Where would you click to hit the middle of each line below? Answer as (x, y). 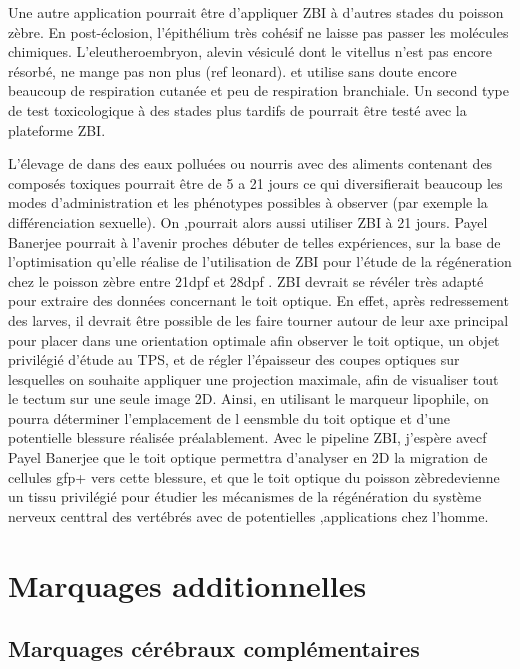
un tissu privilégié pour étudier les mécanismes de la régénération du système (245, 496)
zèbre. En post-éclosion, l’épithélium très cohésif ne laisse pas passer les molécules (258, 31)
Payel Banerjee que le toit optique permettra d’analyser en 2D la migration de (248, 457)
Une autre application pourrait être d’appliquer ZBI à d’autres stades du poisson (256, 12)
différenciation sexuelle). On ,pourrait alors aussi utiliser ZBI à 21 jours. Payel (248, 221)
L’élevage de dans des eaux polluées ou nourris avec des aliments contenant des (250, 163)
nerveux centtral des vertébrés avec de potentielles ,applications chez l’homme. (248, 515)
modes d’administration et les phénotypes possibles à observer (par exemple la (248, 202)
